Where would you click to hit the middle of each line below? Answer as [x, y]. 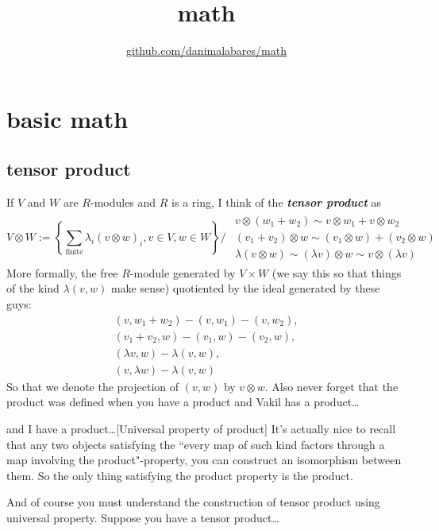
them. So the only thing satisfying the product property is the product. [180, 475]
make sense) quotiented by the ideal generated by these [245, 288]
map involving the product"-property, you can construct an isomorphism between [204, 460]
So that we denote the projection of [93, 386]
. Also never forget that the [331, 386]
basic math [67, 118]
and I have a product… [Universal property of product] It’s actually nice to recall [201, 428]
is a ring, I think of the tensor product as [277, 202]
